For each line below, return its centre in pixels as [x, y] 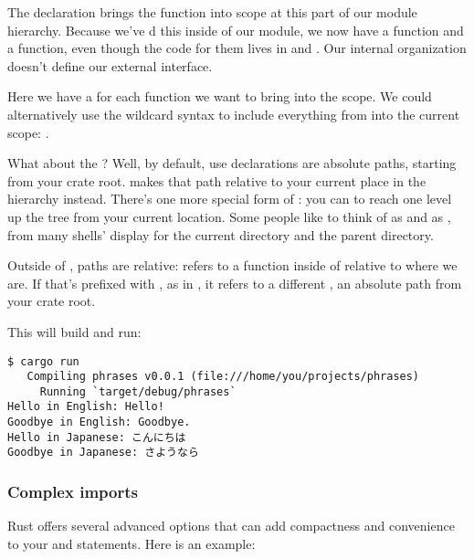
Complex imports [73, 492]
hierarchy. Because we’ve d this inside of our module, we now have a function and [236, 30]
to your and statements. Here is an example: [132, 543]
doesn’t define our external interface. [110, 65]
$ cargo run [43, 361]
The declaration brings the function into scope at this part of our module [212, 12]
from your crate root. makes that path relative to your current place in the [217, 180]
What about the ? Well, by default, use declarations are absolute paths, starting [232, 163]
